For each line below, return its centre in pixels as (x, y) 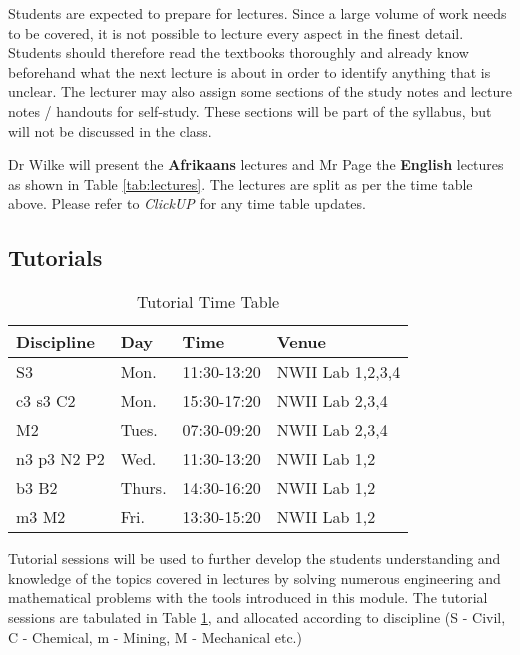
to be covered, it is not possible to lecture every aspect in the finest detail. (236, 32)
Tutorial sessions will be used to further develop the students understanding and (254, 558)
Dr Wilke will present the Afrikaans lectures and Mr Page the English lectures (256, 164)
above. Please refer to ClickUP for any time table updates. (187, 203)
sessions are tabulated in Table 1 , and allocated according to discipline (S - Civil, (257, 616)
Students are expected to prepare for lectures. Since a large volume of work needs (257, 13)
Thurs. (143, 488)
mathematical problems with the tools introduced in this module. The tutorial (248, 597)
